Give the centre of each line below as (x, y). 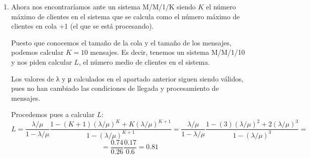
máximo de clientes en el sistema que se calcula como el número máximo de (125, 16)
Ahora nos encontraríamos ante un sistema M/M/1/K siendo (103, 6)
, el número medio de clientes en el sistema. (144, 61)
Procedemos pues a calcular (53, 114)
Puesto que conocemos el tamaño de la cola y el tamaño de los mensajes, (121, 42)
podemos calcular (37, 52)
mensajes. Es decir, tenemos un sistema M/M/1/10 (167, 52)
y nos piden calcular (41, 61)
